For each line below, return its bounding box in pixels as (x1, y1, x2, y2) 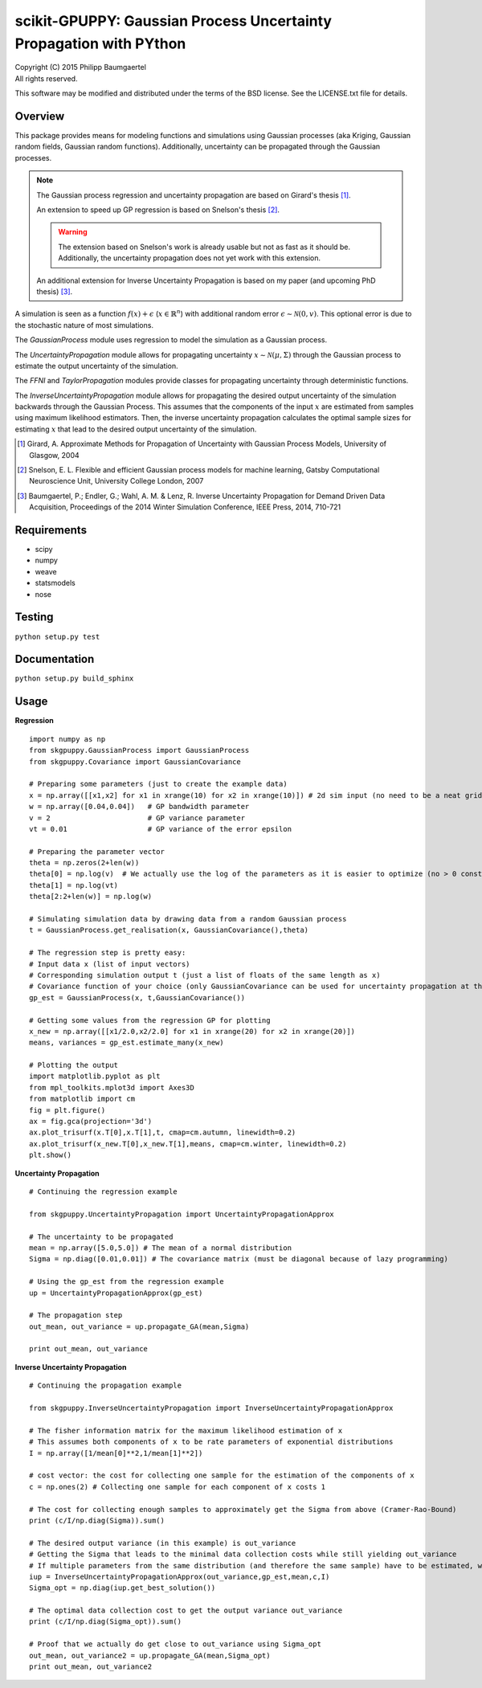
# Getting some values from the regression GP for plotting (29, 1016, 271, 1024)
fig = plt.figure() (29, 1106, 106, 1114)
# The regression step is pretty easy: (29, 948, 186, 958)
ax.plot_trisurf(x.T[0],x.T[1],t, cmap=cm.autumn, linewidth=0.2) (29, 1128, 296, 1137)
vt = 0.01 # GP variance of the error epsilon (29, 824, 292, 833)
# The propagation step (29, 1310, 123, 1320)
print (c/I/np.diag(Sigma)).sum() (29, 1515, 165, 1525)
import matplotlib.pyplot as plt (29, 1072, 161, 1081)
